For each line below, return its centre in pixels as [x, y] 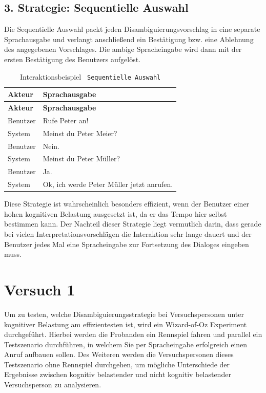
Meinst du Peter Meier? [80, 133]
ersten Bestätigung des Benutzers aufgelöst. [73, 59]
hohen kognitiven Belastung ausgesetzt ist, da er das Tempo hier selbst [116, 213]
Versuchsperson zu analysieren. [53, 385]
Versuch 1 [40, 289]
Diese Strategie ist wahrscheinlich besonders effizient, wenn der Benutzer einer [127, 204]
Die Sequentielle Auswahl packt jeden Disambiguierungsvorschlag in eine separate [132, 29]
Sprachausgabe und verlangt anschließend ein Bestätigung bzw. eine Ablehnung [129, 39]
